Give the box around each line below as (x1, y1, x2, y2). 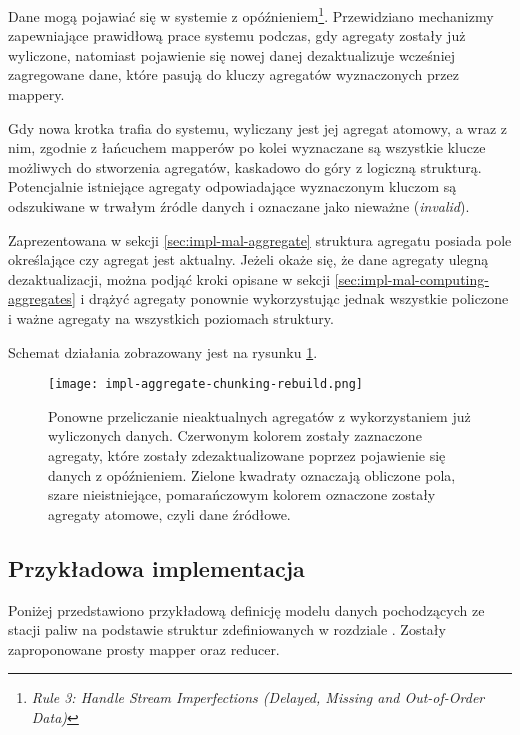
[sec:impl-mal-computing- (334, 268, 489, 289)
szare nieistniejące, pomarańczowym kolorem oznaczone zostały (48, 484, 436, 505)
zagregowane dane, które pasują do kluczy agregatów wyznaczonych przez (8, 64, 459, 85)
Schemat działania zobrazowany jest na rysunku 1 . (8, 341, 318, 362)
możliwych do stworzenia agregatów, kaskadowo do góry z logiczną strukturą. (8, 156, 482, 177)
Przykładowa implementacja (8, 552, 305, 583)
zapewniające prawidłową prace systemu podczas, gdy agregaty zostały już (8, 25, 466, 46)
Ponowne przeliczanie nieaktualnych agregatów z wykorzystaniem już (48, 405, 471, 426)
